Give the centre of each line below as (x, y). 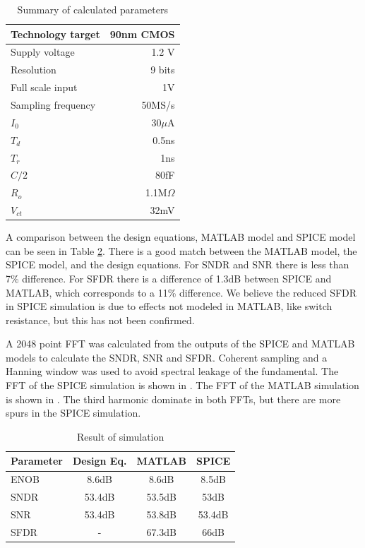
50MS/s (158, 104)
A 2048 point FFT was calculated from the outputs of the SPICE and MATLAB (180, 344)
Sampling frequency (53, 104)
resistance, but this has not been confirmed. (100, 320)
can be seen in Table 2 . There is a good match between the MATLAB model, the (181, 250)
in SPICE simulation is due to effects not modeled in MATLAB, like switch (169, 306)
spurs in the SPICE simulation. (73, 413)
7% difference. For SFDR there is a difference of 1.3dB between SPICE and (169, 278)
